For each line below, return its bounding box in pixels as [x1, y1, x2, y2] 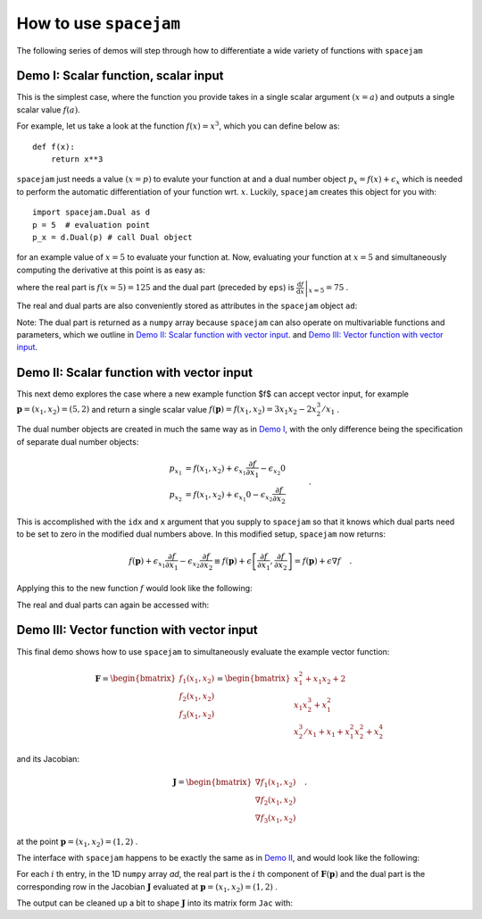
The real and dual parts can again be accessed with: [16, 599, 210, 610]
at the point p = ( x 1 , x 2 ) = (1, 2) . [16, 836, 138, 848]
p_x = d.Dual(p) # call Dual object [32, 232, 193, 242]
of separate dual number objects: [16, 436, 139, 447]
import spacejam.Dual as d [32, 207, 151, 218]
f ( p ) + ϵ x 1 [128, 556, 166, 570]
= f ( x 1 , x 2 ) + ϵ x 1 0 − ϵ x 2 [184, 489, 273, 503]
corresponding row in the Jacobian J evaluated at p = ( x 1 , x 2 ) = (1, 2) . [16, 881, 278, 894]
